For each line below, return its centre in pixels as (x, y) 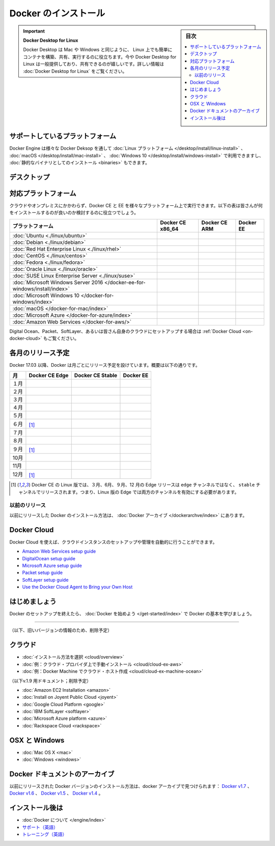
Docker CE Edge (49, 375)
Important (34, 31)
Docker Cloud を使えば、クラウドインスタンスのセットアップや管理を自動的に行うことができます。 (113, 542)
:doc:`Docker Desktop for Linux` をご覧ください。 (75, 71)
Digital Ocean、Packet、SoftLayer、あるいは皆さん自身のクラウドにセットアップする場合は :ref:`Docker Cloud (125, 331)
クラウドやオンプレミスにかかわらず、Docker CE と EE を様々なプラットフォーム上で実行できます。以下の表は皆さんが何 (136, 205)
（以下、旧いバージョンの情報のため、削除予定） (61, 630)
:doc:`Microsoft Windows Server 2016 (58, 282)
